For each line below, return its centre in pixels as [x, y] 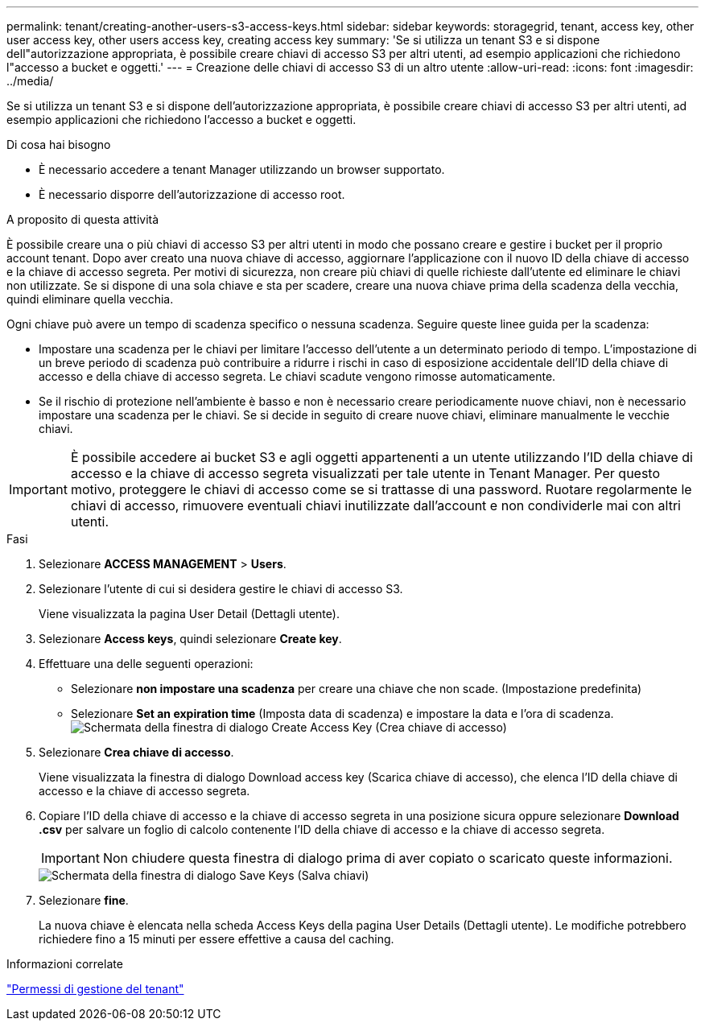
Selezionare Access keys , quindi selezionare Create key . [190, 639]
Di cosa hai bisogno [59, 144]
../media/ [30, 81]
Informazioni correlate [65, 964]
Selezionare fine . [84, 900]
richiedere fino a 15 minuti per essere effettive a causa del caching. [216, 939]
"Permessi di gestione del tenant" [95, 989]
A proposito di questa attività [83, 219]
